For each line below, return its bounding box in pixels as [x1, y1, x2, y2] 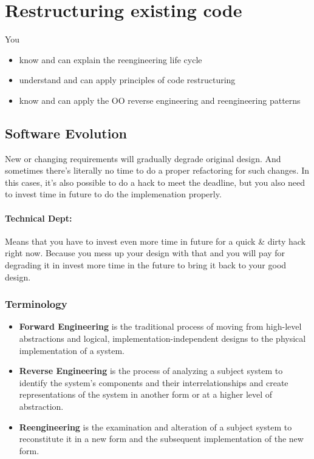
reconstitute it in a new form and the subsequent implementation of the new [19, 432, 304, 445]
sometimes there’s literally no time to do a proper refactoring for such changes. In [5, 164, 310, 177]
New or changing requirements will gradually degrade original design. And [5, 152, 281, 165]
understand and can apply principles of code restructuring [19, 73, 236, 86]
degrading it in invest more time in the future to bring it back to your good [5, 259, 287, 271]
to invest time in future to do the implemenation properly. [5, 188, 222, 200]
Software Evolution [5, 123, 127, 142]
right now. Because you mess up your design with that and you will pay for [5, 246, 285, 259]
